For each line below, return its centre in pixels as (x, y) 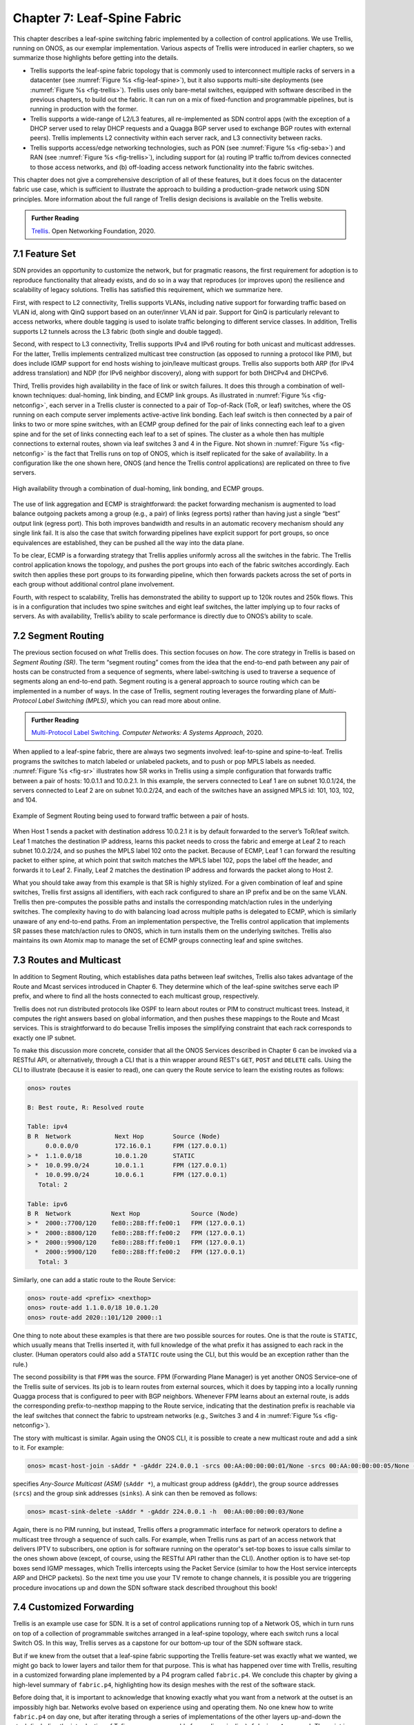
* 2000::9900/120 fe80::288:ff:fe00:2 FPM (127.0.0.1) (140, 1252)
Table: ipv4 (48, 1127)
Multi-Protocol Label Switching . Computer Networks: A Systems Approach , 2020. (147, 733)
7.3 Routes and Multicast (67, 960)
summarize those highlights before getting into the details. (96, 58)
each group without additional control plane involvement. (94, 584)
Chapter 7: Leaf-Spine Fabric (97, 18)
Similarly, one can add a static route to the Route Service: (94, 1279)
